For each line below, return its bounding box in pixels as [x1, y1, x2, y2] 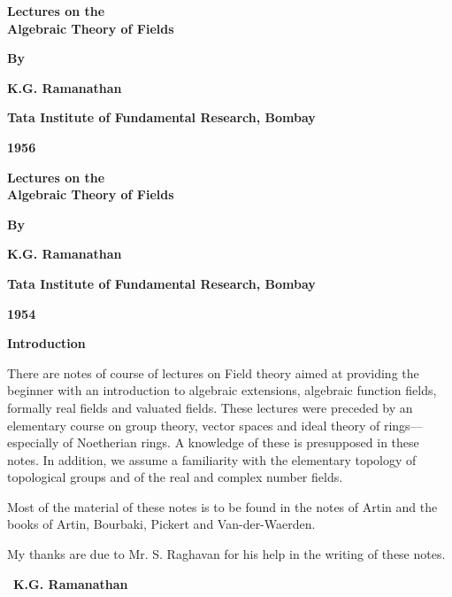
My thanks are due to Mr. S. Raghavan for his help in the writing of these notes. [7, 545, 446, 563]
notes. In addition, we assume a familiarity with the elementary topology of [7, 450, 417, 469]
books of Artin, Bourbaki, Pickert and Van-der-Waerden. [7, 515, 316, 533]
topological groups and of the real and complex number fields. [7, 468, 343, 486]
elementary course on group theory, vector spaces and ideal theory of [7, 415, 380, 434]
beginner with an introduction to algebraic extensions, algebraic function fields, [7, 381, 437, 399]
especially [7, 433, 59, 452]
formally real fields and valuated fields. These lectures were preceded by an [7, 398, 413, 416]
